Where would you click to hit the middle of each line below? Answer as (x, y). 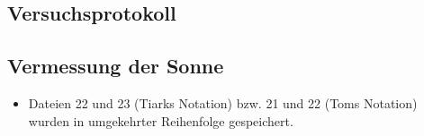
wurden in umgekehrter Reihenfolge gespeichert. (161, 120)
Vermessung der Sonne (116, 66)
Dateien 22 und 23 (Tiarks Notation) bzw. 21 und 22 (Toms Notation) (223, 102)
